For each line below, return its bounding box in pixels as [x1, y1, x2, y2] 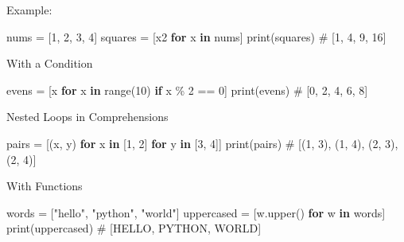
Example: [6, 2, 52, 18]
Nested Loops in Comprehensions [6, 108, 169, 125]
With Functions [6, 178, 83, 194]
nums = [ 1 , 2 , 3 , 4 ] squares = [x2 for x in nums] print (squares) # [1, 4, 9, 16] [6, 28, 387, 45]
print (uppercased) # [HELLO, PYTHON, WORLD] [6, 220, 262, 236]
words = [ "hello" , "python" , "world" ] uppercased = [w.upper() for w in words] [6, 204, 386, 221]
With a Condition [6, 55, 93, 72]
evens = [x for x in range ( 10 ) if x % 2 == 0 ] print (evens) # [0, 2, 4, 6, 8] [6, 81, 368, 98]
